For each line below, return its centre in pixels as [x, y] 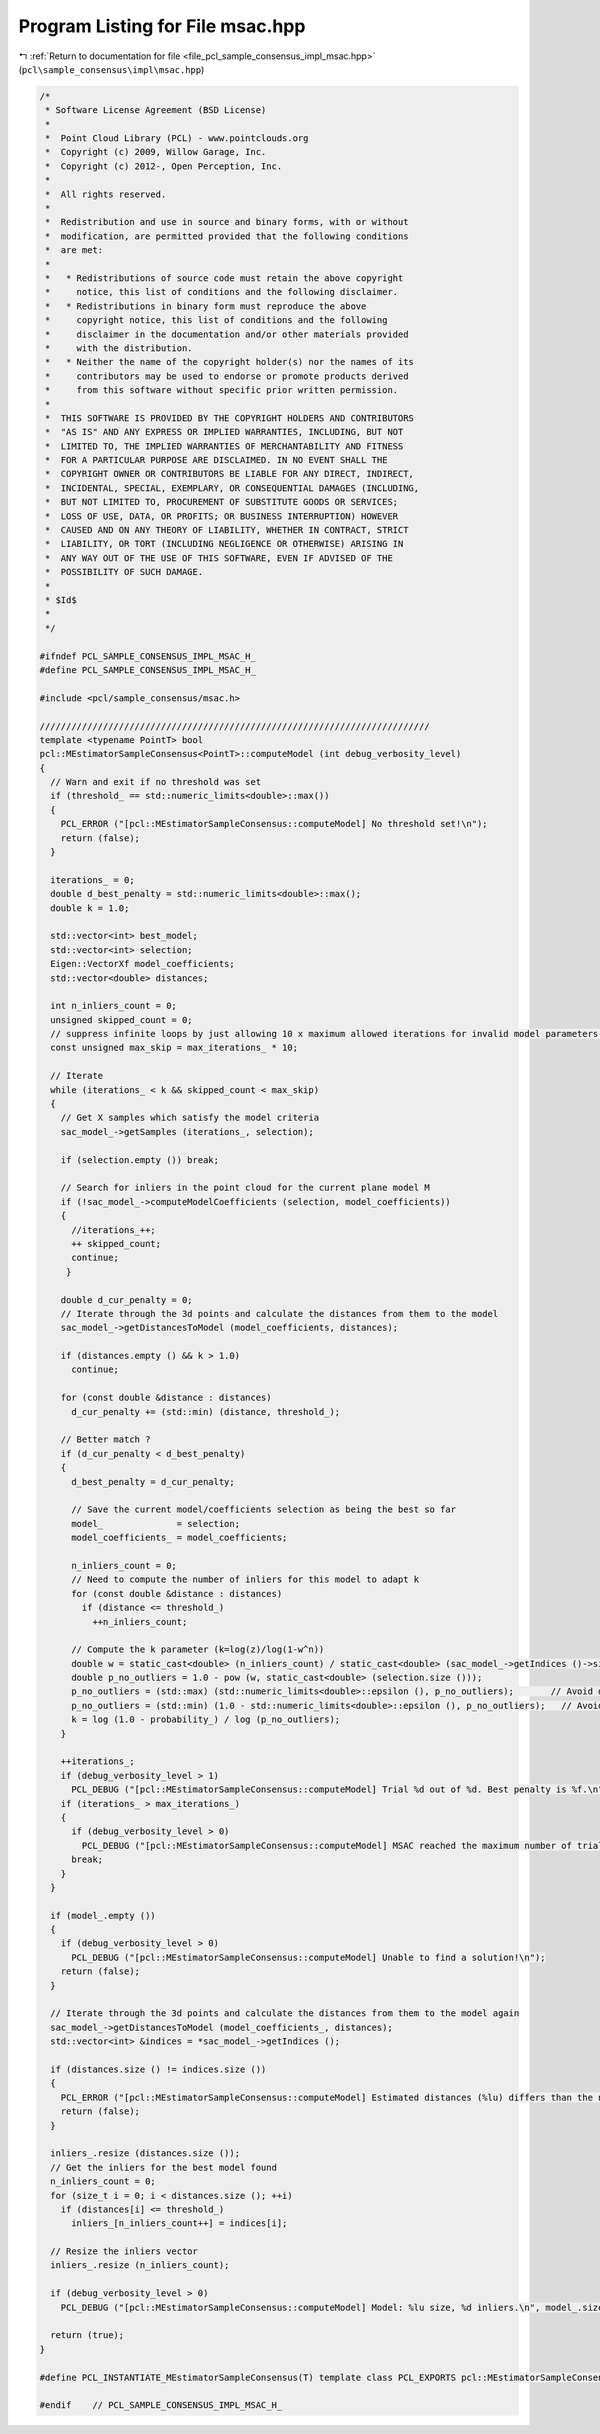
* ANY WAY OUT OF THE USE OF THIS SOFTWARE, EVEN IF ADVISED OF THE [219, 558]
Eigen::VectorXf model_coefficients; [142, 964]
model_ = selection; [155, 1523]
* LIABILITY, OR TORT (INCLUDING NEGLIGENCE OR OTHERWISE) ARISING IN [224, 544]
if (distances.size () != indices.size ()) [158, 2069]
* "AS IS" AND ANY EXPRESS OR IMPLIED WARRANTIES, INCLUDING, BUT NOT [224, 432]
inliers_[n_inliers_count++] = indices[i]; [179, 2223]
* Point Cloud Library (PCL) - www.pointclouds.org [177, 138]
